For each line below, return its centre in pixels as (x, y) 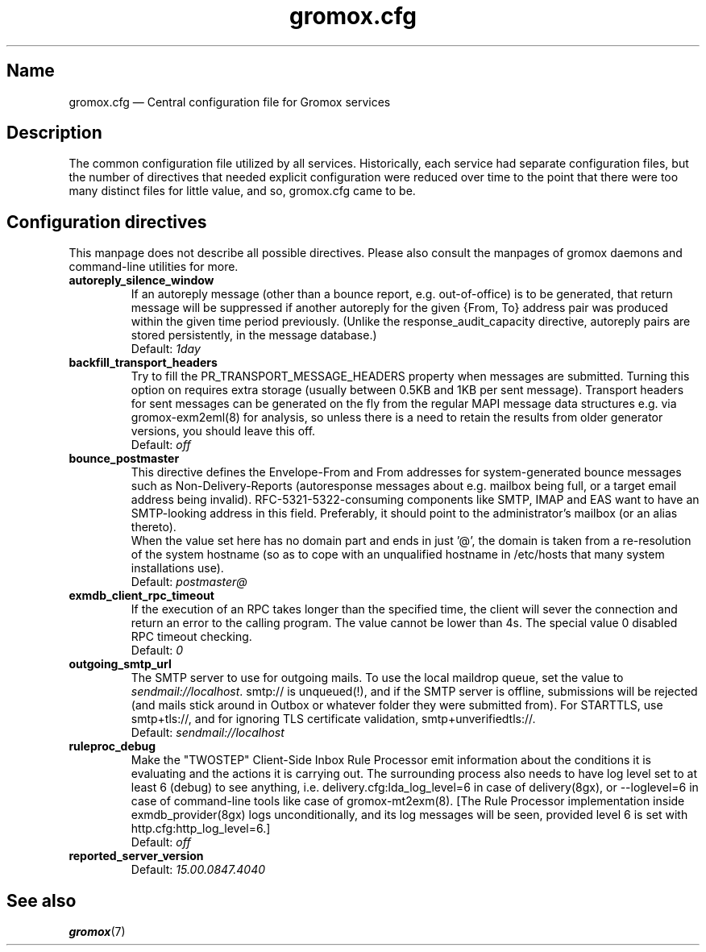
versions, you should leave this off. (223, 431)
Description (54, 133)
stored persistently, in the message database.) (254, 335)
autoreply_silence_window (141, 281)
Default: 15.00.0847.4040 (198, 870)
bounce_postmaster (124, 459)
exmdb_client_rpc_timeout (141, 596)
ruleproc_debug (112, 746)
